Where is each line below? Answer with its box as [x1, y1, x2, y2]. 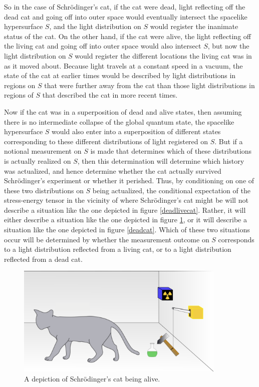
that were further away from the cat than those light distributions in [44, 80, 255, 90]
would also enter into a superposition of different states [52, 126, 221, 137]
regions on [4, 80, 36, 90]
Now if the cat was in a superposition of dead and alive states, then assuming [4, 106, 242, 117]
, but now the [207, 41, 249, 51]
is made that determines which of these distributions [90, 146, 252, 156]
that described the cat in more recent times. [42, 90, 178, 100]
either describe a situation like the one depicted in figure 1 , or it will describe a [4, 214, 247, 225]
